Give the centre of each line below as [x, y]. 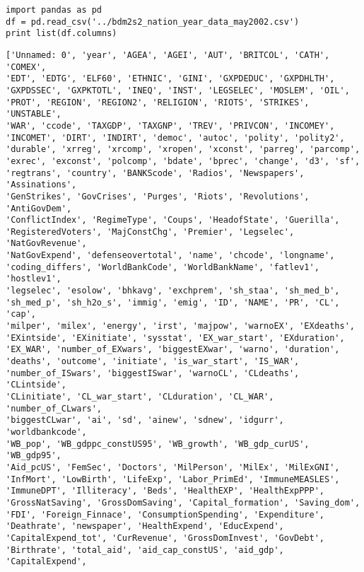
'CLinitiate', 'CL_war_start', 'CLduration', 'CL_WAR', [140, 397]
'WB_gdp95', [34, 456]
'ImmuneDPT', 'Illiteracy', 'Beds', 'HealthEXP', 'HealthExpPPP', [165, 491]
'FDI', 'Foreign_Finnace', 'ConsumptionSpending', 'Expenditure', [165, 514]
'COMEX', [26, 67]
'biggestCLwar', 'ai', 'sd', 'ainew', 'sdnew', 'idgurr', [145, 420]
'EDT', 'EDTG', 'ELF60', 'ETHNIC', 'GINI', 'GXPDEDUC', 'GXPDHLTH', [170, 79]
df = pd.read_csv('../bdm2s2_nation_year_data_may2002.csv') [153, 22]
